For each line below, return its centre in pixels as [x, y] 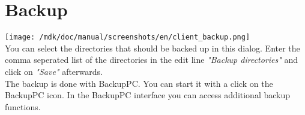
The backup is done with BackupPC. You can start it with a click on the [139, 83]
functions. [23, 106]
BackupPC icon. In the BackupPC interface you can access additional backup [148, 95]
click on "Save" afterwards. [54, 71]
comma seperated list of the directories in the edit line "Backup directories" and [152, 60]
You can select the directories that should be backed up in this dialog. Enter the [152, 48]
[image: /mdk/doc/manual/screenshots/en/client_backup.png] [128, 37]
